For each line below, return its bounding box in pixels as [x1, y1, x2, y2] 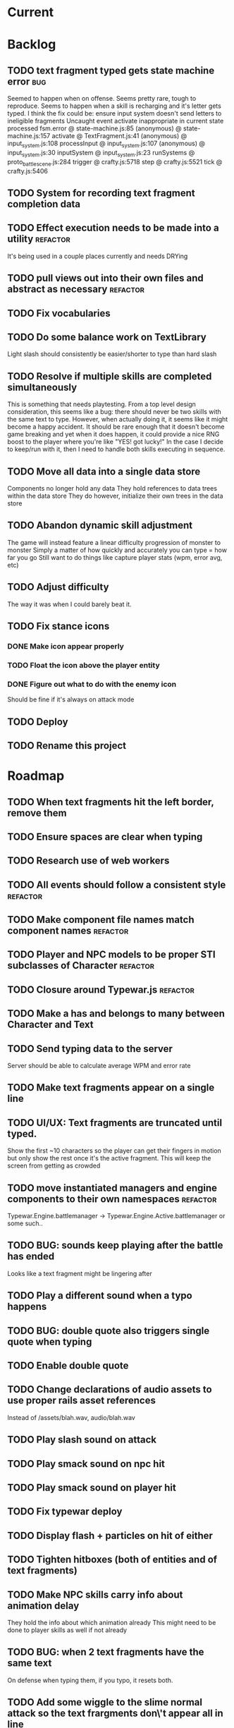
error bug [7, 75, 47, 87]
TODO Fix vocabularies [7, 307, 111, 319]
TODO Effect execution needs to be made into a [7, 222, 220, 234]
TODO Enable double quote [7, 1360, 129, 1372]
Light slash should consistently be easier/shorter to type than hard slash [7, 350, 217, 358]
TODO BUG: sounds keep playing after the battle [7, 1239, 223, 1251]
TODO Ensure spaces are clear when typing [7, 831, 203, 842]
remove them [7, 807, 67, 819]
